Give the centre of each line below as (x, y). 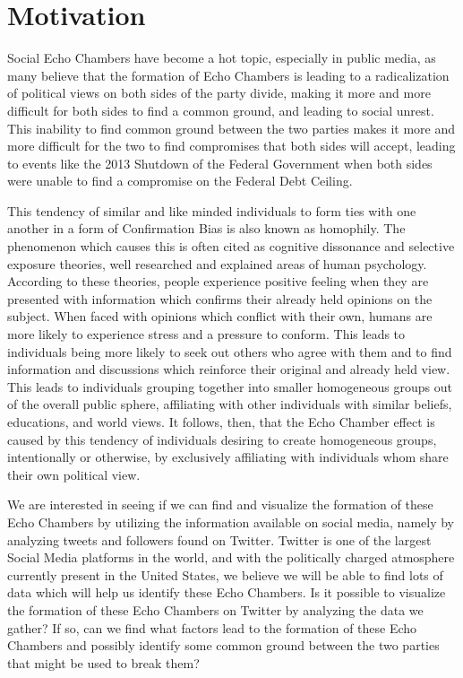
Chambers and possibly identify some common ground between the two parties (223, 645)
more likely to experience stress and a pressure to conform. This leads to (206, 334)
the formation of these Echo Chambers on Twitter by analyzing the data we (215, 609)
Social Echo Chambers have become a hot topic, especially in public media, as (222, 58)
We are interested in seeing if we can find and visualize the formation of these (220, 504)
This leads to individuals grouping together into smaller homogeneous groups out (230, 386)
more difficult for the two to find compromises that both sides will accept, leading (231, 146)
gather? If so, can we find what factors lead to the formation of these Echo (212, 627)
